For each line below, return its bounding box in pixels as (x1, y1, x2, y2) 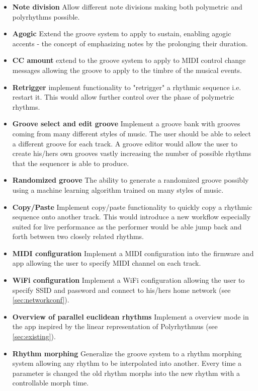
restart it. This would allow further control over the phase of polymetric (12, 92, 234, 102)
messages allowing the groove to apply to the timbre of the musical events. (12, 64, 242, 75)
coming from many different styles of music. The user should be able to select (12, 128, 251, 138)
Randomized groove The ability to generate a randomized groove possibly (12, 175, 249, 185)
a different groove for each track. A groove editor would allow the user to (12, 138, 237, 148)
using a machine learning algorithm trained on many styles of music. (12, 184, 224, 195)
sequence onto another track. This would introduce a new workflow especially (12, 211, 251, 222)
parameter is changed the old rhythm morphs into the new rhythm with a (12, 367, 240, 378)
